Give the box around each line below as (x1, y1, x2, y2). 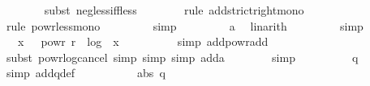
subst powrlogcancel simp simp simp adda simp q (6, 48, 359, 65)
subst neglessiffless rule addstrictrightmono (44, 2, 304, 18)
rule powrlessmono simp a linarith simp (6, 17, 364, 34)
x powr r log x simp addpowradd (17, 33, 269, 50)
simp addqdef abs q (6, 64, 166, 81)
